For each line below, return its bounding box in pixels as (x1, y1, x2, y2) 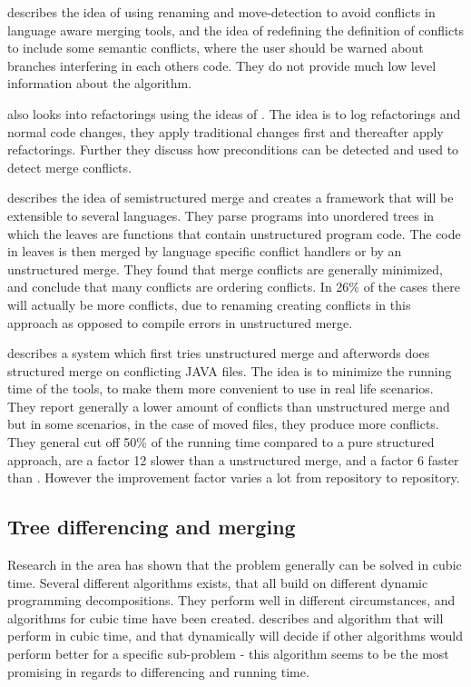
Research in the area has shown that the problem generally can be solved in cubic (7, 555, 462, 574)
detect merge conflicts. (7, 157, 132, 176)
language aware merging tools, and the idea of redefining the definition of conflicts (7, 20, 465, 39)
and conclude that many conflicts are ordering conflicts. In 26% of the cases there (7, 277, 460, 296)
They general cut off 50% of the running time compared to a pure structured (7, 433, 435, 452)
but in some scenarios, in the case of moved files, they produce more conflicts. (7, 414, 439, 433)
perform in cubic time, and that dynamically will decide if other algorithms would (7, 626, 463, 645)
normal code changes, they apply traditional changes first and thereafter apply (7, 122, 444, 141)
